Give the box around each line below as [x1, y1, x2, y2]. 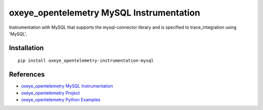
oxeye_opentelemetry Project [21, 90, 80, 96]
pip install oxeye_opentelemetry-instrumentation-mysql [18, 58, 154, 63]
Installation [9, 44, 44, 52]
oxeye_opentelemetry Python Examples [21, 97, 101, 103]
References [9, 71, 45, 79]
